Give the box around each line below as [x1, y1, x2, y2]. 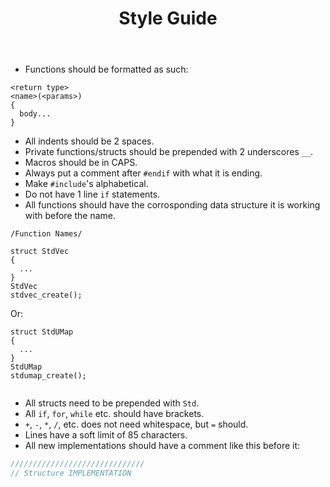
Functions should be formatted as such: [24, 63, 189, 76]
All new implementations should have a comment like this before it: [24, 440, 301, 452]
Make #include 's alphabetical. [24, 178, 149, 190]
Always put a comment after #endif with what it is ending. [24, 167, 263, 179]
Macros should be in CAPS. [24, 157, 138, 169]
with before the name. [24, 210, 117, 222]
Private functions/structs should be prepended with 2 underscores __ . [24, 146, 314, 158]
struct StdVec [10, 247, 70, 257]
